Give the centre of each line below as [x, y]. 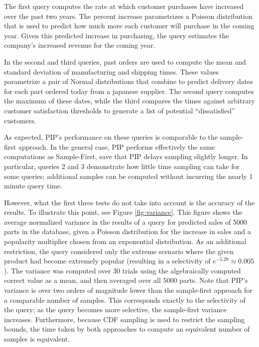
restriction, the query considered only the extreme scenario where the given [119, 251]
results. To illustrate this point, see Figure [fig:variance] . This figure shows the [123, 212]
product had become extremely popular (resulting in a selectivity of [107, 261]
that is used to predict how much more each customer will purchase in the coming [129, 26]
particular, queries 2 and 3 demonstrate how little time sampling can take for [122, 166]
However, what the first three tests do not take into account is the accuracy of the [129, 202]
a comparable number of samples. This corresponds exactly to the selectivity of [125, 300]
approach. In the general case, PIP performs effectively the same [117, 146]
